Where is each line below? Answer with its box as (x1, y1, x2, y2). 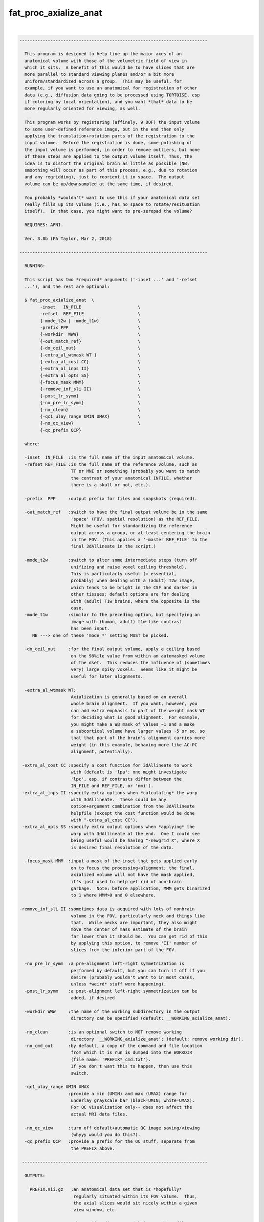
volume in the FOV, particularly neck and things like (71, 913, 205, 918)
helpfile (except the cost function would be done (71, 810, 195, 816)
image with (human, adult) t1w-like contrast (71, 619, 182, 624)
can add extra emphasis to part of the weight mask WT (71, 708, 205, 713)
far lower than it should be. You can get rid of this (71, 934, 208, 939)
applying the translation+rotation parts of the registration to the (24, 133, 195, 139)
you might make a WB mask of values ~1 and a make (71, 721, 195, 727)
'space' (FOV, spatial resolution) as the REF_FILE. (71, 516, 200, 522)
